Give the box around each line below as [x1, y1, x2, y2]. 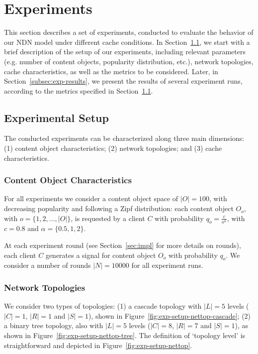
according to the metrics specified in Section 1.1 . [4, 85, 153, 96]
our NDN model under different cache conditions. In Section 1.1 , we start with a [4, 36, 250, 47]
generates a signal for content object [45, 249, 156, 260]
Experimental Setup [4, 110, 109, 125]
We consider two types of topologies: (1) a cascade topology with [4, 301, 202, 311]
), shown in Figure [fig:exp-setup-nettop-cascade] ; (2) [88, 310, 251, 321]
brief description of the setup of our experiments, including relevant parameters [4, 46, 246, 57]
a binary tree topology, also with [4, 320, 103, 331]
